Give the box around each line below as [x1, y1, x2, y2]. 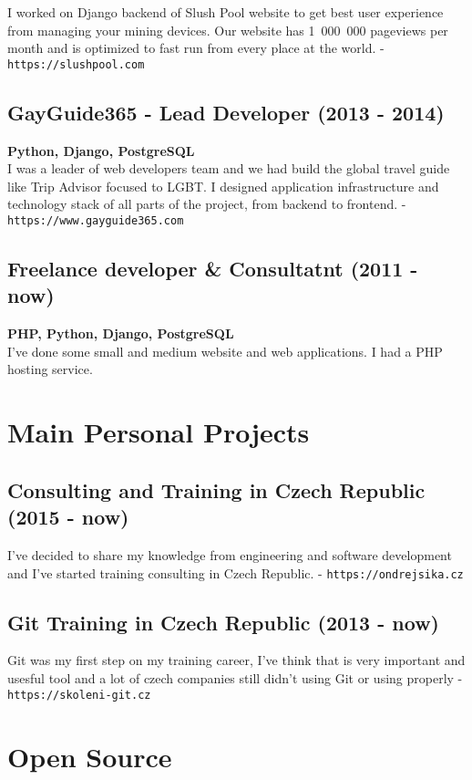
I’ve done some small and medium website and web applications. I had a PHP [7, 341, 443, 360]
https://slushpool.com [7, 57, 145, 71]
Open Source [7, 737, 172, 775]
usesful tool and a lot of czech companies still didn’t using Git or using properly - [7, 669, 463, 688]
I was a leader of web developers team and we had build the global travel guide [7, 159, 450, 178]
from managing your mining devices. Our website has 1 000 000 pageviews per [7, 20, 448, 39]
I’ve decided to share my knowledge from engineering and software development [7, 546, 452, 565]
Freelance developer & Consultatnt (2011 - [7, 255, 418, 283]
